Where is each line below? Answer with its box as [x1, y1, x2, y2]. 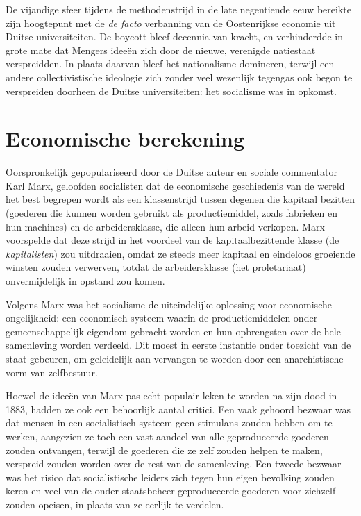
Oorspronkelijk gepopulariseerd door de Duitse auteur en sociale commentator [6, 165, 337, 179]
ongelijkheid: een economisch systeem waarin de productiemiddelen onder [6, 310, 318, 325]
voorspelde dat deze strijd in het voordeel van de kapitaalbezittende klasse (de [6, 233, 339, 247]
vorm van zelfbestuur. [6, 365, 98, 379]
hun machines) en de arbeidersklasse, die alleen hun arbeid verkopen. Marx [6, 219, 325, 233]
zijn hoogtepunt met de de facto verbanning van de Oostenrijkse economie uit [6, 15, 336, 30]
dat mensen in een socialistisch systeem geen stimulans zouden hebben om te [6, 415, 333, 430]
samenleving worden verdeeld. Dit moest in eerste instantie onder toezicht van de [6, 338, 351, 352]
